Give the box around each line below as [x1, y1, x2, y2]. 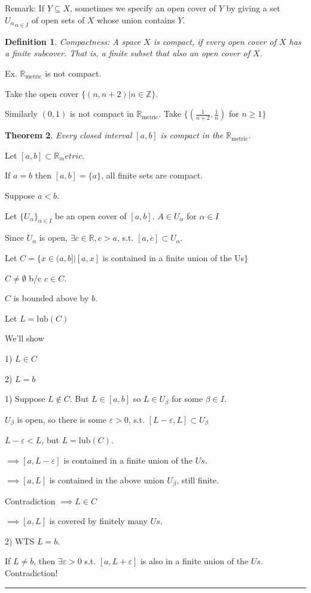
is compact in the [160, 129, 224, 141]
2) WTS [5, 534, 35, 547]
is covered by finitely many [49, 515, 148, 527]
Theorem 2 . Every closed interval [5, 129, 132, 141]
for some [172, 392, 203, 405]
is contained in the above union [49, 474, 164, 486]
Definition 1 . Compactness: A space [5, 35, 141, 47]
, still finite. [176, 474, 219, 486]
